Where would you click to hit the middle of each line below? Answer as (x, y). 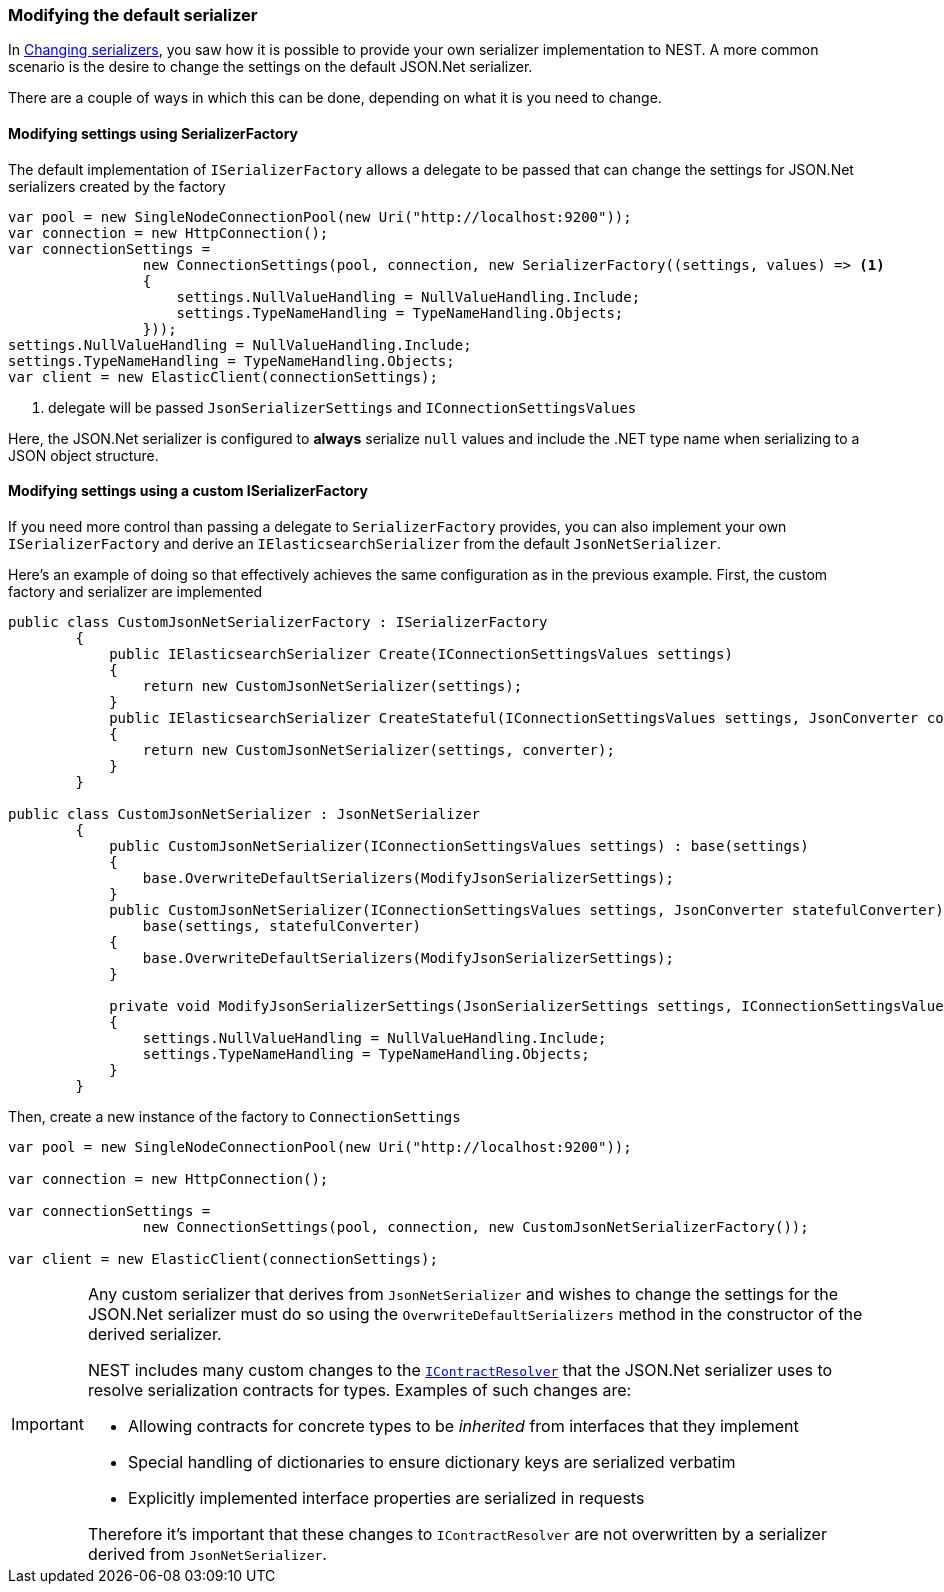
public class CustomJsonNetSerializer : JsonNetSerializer (244, 813)
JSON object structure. (83, 455)
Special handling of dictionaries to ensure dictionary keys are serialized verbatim (431, 1461)
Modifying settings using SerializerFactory (153, 133)
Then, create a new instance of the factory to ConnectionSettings (234, 1116)
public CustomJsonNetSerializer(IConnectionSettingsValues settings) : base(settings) (459, 845)
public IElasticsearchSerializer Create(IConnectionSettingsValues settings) (421, 653)
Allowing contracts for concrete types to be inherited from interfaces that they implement (463, 1425)
